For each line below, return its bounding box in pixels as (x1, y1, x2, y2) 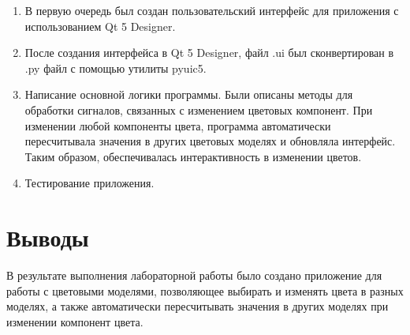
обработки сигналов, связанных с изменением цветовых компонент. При (24, 101, 373, 118)
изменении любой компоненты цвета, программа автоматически (24, 117, 331, 134)
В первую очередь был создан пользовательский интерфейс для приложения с (24, 2, 399, 18)
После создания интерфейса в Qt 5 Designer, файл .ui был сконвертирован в (24, 44, 394, 61)
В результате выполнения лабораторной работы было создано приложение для (6, 267, 382, 284)
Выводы (6, 221, 89, 254)
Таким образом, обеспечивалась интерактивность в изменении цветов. (24, 148, 362, 164)
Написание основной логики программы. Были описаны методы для (24, 86, 353, 103)
